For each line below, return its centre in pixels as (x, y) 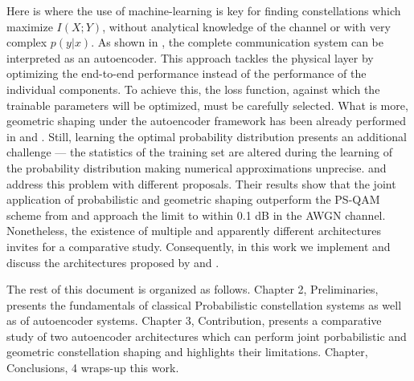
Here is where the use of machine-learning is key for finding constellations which (204, 10)
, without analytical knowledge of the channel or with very (246, 26)
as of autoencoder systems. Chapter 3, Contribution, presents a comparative (194, 320)
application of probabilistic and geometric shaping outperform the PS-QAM (193, 199)
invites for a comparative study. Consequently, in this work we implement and (199, 246)
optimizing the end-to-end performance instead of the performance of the (187, 73)
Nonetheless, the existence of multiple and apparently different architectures (194, 231)
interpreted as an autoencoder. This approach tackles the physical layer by (190, 57)
